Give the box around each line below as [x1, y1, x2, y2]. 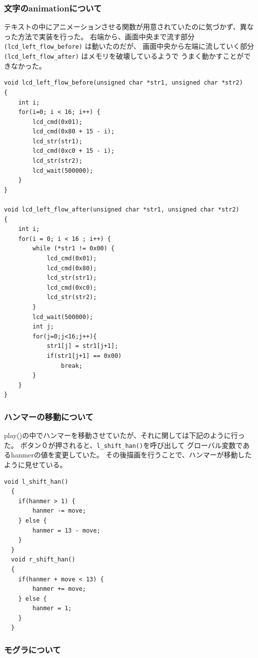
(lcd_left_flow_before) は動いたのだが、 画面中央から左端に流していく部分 [4, 41, 255, 51]
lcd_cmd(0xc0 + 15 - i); [32, 147, 115, 155]
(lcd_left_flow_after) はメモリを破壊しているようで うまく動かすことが [4, 51, 244, 61]
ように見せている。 [4, 459, 67, 469]
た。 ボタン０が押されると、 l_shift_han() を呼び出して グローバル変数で [4, 439, 243, 450]
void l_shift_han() [4, 478, 68, 485]
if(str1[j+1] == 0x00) [46, 352, 122, 359]
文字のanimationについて [4, 1, 102, 14]
